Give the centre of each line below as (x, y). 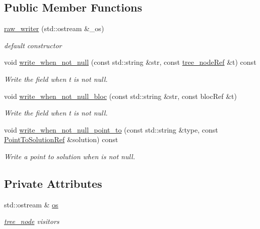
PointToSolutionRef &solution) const (61, 139)
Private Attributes (53, 183)
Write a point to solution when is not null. (70, 156)
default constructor (33, 45)
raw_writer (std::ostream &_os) (54, 28)
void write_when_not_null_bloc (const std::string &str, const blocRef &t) (120, 96)
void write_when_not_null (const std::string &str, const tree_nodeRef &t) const (130, 62)
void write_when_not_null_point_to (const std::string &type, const (111, 129)
